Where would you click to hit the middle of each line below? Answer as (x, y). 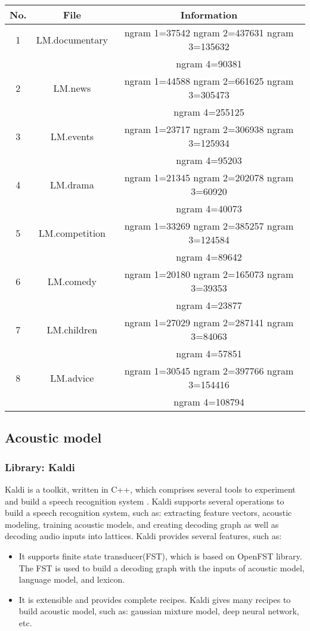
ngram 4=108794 (209, 402)
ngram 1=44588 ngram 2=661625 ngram (209, 81)
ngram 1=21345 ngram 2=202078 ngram (209, 177)
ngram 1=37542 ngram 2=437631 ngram (209, 33)
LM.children (72, 329)
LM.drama (72, 184)
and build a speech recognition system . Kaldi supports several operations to (145, 501)
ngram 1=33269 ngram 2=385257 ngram (209, 226)
